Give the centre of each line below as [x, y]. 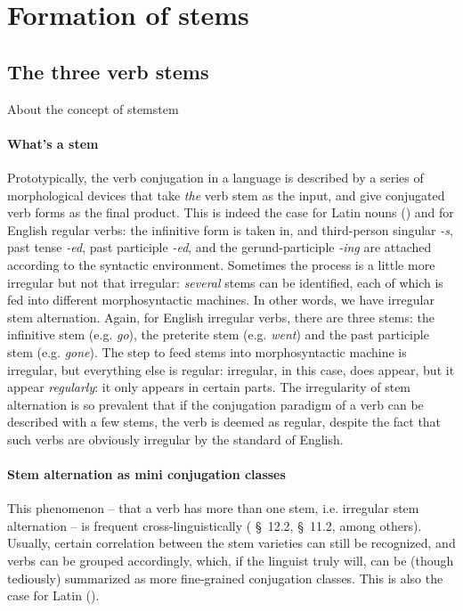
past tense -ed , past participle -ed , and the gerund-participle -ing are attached [219, 247]
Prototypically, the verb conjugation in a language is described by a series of [215, 177]
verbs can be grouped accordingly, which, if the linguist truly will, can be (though [231, 561]
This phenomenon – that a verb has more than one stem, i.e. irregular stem [213, 508]
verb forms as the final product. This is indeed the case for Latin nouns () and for [231, 212]
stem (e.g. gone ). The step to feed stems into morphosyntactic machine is [207, 351]
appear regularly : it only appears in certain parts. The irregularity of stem [209, 387]
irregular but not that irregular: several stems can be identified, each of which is [225, 282]
